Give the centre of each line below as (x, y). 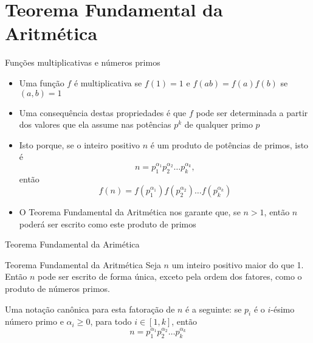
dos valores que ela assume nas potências (95, 124)
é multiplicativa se (108, 82)
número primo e (34, 321)
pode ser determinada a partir (252, 112)
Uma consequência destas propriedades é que (103, 112)
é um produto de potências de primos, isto (229, 144)
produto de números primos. (57, 289)
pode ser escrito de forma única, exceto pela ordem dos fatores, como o (170, 276)
